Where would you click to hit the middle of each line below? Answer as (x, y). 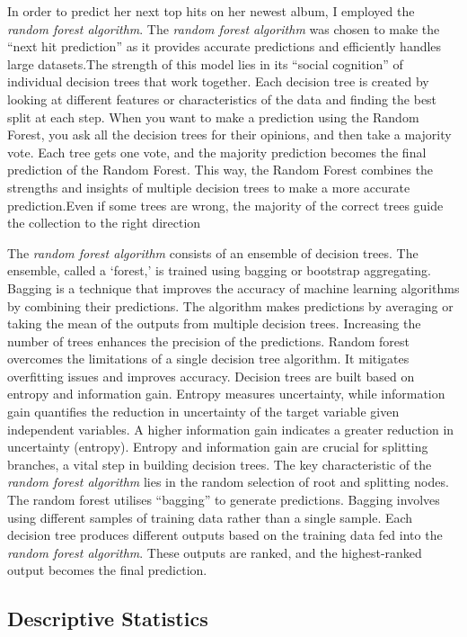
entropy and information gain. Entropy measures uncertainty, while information (226, 394)
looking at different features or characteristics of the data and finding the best (222, 99)
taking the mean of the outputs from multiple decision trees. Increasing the (214, 323)
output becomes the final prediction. (107, 570)
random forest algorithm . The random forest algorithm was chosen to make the (224, 28)
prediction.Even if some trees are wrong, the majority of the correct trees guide (225, 205)
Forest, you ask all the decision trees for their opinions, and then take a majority (229, 135)
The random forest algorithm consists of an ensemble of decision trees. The (213, 252)
